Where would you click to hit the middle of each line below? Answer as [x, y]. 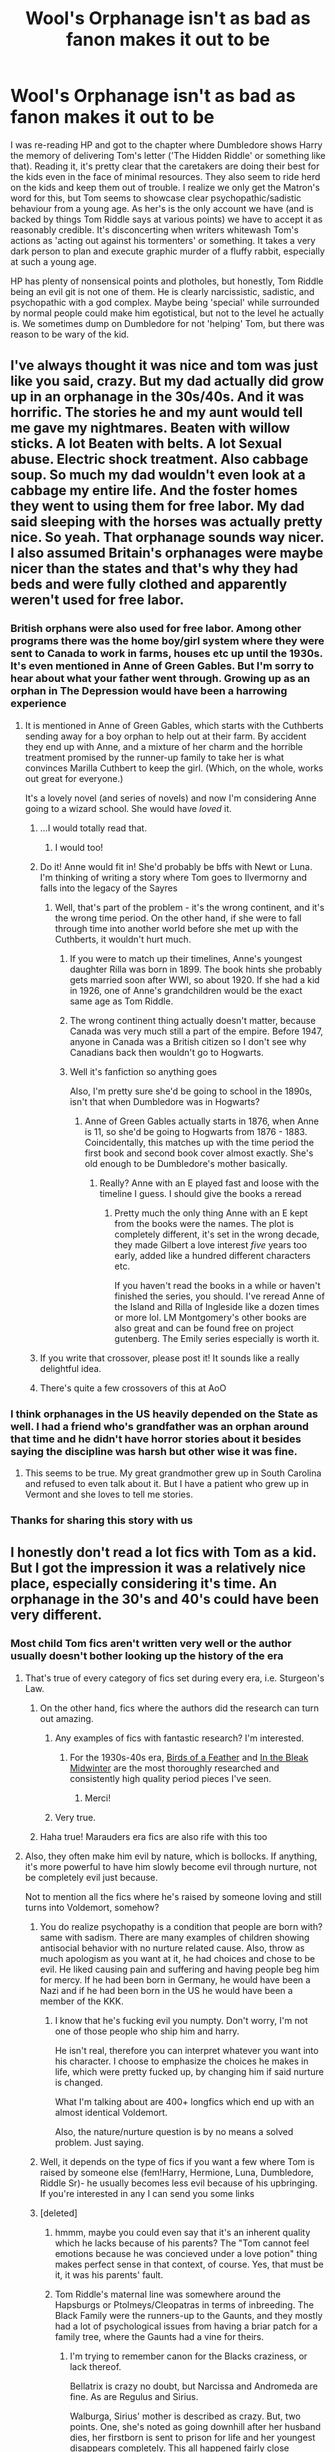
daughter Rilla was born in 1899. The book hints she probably [196, 969]
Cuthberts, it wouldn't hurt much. [123, 939]
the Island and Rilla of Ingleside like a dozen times [217, 1306]
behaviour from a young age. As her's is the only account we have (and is [162, 208]
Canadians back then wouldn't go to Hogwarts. [166, 1052]
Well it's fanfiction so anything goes [143, 1071]
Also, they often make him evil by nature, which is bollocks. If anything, [171, 1856]
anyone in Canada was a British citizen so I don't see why [188, 1041]
